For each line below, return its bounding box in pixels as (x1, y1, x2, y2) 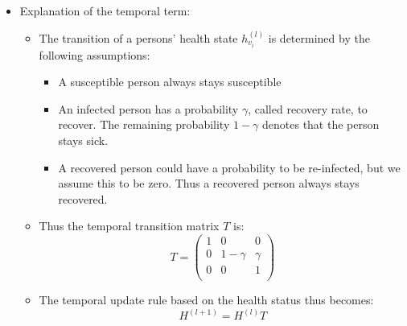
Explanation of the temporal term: (19, 2, 191, 19)
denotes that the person (262, 116, 380, 133)
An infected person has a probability (58, 100, 239, 117)
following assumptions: (39, 46, 150, 63)
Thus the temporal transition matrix (39, 217, 220, 234)
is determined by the (268, 29, 370, 46)
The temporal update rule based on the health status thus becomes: (39, 291, 374, 308)
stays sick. (58, 132, 109, 149)
